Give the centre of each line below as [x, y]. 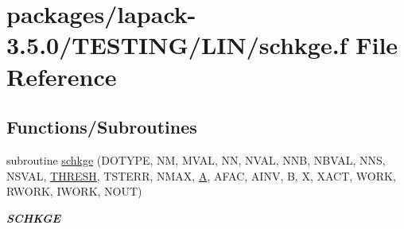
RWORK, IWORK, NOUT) [74, 191]
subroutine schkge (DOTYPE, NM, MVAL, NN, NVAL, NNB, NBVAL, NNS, [196, 159]
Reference [62, 76]
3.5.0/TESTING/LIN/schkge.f [177, 45]
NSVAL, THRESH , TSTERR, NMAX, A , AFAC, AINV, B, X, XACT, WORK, [201, 175]
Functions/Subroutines [102, 127]
